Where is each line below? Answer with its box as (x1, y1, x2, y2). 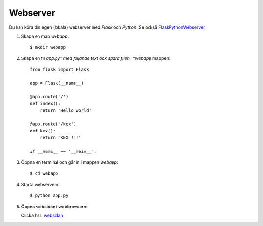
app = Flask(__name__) (30, 80, 84, 86)
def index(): (30, 101, 61, 107)
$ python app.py (30, 193, 69, 198)
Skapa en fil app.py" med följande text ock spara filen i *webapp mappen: (21, 55, 170, 61)
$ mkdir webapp (30, 44, 66, 50)
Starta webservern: (21, 181, 60, 187)
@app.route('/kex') (30, 121, 76, 127)
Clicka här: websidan (21, 212, 63, 219)
